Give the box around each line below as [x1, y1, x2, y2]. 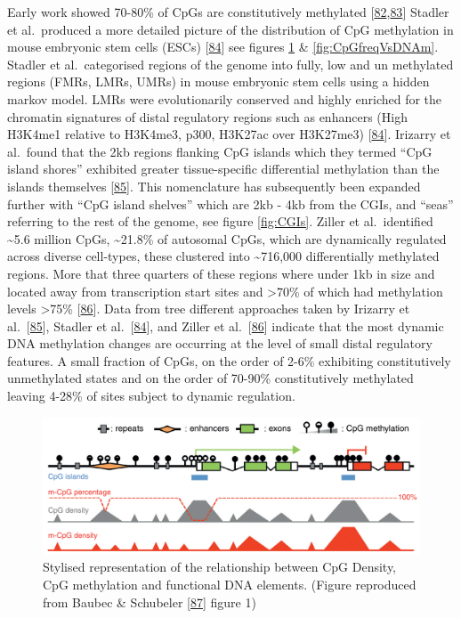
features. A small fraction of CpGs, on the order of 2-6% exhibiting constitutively [7, 351, 451, 370]
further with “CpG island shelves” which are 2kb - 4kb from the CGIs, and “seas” [7, 194, 454, 213]
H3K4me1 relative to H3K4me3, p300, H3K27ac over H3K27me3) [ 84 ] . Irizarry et [7, 125, 451, 143]
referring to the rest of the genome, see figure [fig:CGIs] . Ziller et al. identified [7, 212, 433, 231]
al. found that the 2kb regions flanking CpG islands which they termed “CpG [7, 142, 433, 160]
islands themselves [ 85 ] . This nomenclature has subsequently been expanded [7, 176, 421, 195]
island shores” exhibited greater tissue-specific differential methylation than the [7, 159, 440, 178]
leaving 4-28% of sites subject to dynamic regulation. [7, 386, 295, 405]
